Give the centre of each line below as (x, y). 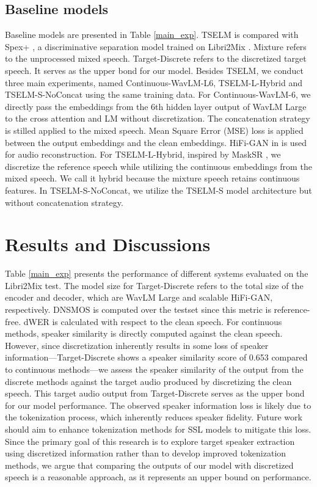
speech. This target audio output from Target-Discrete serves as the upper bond (155, 393)
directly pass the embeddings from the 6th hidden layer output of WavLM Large (156, 106)
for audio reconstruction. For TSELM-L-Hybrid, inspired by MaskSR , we (143, 154)
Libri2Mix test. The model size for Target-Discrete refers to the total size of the (154, 285)
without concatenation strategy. (64, 202)
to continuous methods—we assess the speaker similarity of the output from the (154, 369)
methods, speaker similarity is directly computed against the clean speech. (144, 333)
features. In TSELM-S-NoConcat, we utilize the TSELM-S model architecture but (158, 190)
